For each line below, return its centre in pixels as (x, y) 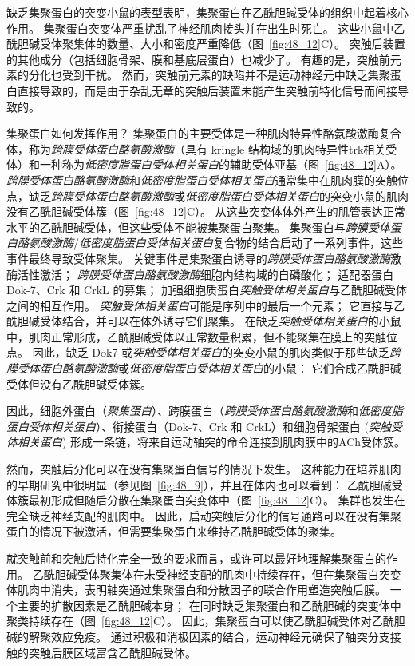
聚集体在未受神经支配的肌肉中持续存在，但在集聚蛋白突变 (250, 574)
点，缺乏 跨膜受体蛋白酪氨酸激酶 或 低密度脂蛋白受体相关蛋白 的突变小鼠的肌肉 (207, 195)
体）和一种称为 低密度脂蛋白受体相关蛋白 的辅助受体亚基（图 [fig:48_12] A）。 (204, 164)
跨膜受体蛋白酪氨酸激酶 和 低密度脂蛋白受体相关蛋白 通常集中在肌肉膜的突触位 (207, 179)
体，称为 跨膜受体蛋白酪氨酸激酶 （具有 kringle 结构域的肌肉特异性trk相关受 (202, 148)
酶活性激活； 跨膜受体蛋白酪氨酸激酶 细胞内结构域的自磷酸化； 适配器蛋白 (200, 274)
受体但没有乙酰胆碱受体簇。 (79, 383)
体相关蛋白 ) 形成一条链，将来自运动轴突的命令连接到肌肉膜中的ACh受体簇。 (206, 442)
